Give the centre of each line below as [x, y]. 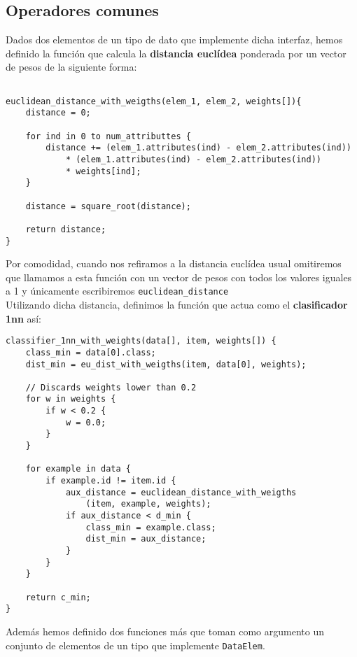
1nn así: [23, 318]
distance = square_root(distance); [108, 206]
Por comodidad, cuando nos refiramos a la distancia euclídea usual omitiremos [174, 263]
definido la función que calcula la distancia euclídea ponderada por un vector [176, 53]
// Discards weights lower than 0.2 [111, 387]
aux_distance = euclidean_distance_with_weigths [181, 492]
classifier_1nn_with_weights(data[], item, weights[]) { [141, 341]
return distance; [66, 229]
